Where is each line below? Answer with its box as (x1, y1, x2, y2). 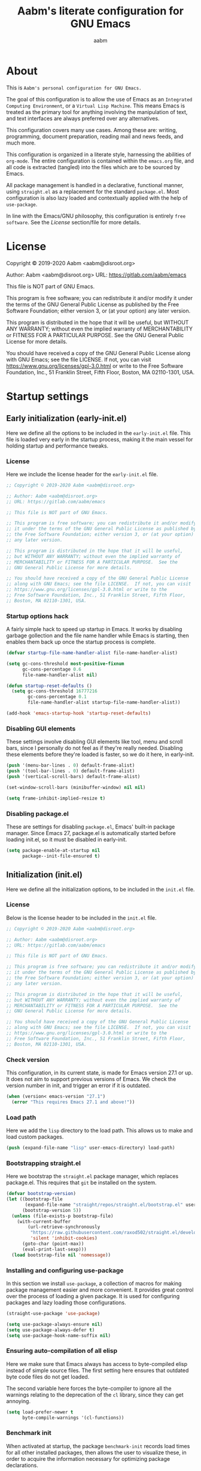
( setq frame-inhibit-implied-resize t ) (6, 795, 106, 801)
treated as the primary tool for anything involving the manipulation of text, (6, 108, 188, 115)
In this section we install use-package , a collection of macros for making (6, 1280, 182, 1287)
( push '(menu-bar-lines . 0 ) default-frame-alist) (6, 762, 135, 768)
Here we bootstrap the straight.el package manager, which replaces (6, 1173, 179, 1180)
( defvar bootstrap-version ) (6, 1191, 77, 1197)
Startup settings (6, 389, 89, 403)
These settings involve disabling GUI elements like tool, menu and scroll (6, 738, 183, 745)
